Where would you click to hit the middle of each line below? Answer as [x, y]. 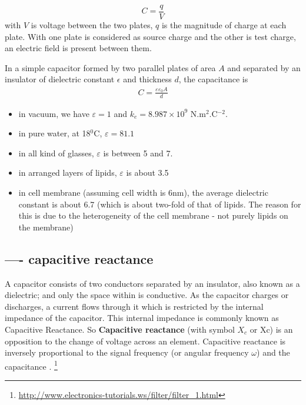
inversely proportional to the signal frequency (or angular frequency [127, 352]
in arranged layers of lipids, [68, 173]
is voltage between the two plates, [92, 25]
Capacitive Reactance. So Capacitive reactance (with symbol [120, 329]
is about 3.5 [147, 173]
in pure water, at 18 [54, 133]
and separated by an [264, 67]
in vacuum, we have [54, 113]
